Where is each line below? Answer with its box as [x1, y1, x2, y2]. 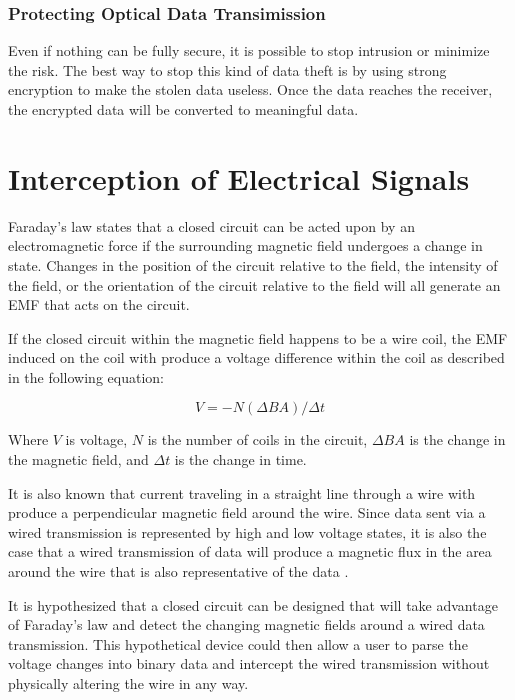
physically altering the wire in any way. [8, 673, 249, 693]
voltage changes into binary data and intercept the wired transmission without [8, 653, 490, 674]
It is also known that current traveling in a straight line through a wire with [8, 482, 476, 503]
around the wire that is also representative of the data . [8, 561, 349, 582]
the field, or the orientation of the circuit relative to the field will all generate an [8, 274, 501, 295]
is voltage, [65, 429, 128, 450]
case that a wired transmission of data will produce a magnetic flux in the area [8, 541, 492, 562]
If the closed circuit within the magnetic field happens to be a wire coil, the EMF [8, 327, 508, 348]
